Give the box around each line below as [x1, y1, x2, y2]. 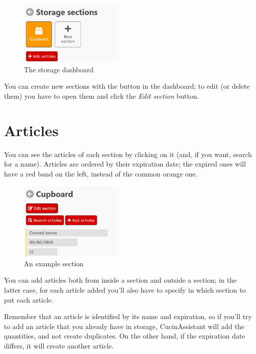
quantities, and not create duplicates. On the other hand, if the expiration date [4, 331, 245, 341]
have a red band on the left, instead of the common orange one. [4, 168, 198, 178]
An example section [24, 258, 84, 268]
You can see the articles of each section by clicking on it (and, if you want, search [4, 149, 252, 159]
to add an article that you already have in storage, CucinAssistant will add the [4, 321, 245, 331]
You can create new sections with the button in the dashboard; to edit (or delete [4, 81, 250, 91]
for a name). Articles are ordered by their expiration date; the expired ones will [4, 159, 246, 169]
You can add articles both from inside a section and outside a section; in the [4, 275, 237, 285]
